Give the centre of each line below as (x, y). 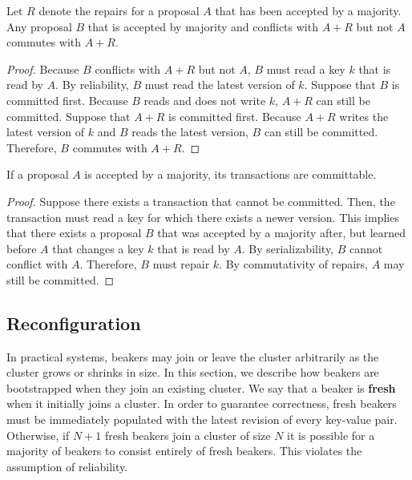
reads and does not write (205, 100)
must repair (181, 264)
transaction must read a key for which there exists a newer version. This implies (203, 217)
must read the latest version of (220, 85)
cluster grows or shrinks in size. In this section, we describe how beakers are (193, 372)
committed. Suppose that (69, 116)
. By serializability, (288, 248)
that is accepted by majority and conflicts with (203, 26)
